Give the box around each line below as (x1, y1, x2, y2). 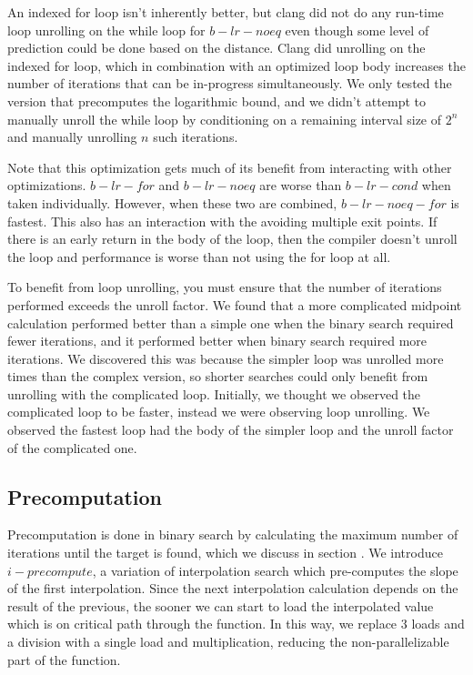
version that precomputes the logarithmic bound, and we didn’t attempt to (7, 91, 426, 110)
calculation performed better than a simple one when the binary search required (7, 313, 454, 332)
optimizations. (7, 176, 86, 195)
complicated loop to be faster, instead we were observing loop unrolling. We (7, 402, 430, 421)
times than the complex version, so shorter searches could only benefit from (7, 367, 428, 386)
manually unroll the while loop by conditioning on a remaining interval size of (7, 109, 442, 128)
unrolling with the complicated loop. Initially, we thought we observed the (7, 384, 421, 403)
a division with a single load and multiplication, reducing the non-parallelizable (7, 632, 449, 651)
